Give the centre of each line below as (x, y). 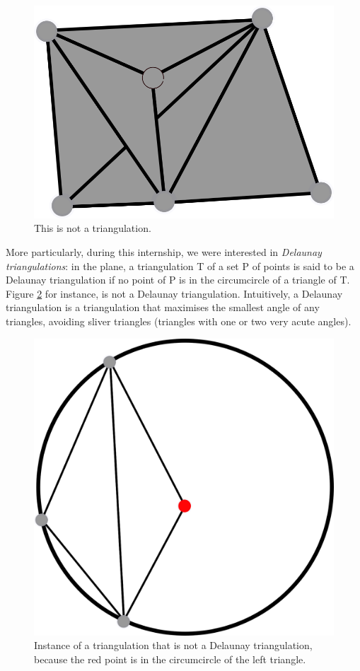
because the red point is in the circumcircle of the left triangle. (170, 659)
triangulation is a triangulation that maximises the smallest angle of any (163, 307)
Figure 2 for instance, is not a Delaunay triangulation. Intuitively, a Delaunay (174, 293)
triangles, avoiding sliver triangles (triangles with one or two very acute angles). (179, 321)
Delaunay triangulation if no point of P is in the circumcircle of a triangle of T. (178, 280)
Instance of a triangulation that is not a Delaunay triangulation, (173, 645)
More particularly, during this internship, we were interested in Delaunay (164, 251)
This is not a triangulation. (93, 228)
